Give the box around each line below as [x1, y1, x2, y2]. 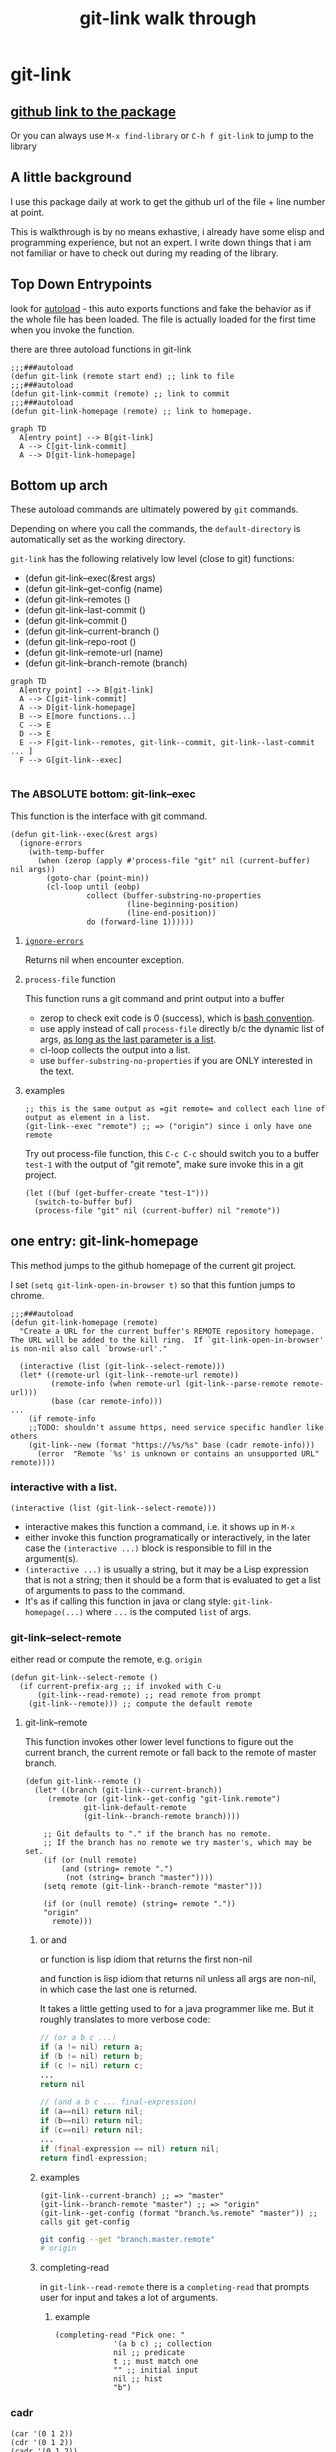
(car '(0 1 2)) [10, 2428, 74, 2439]
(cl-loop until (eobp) [46, 882, 141, 892]
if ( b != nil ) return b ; [39, 2051, 144, 2061]
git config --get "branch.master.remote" [39, 2234, 215, 2244]
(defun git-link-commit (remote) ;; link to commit [10, 388, 230, 399]
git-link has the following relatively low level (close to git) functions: [10, 553, 295, 565]
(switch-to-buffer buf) [34, 1197, 133, 1207]
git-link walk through [79, 7, 257, 30]
